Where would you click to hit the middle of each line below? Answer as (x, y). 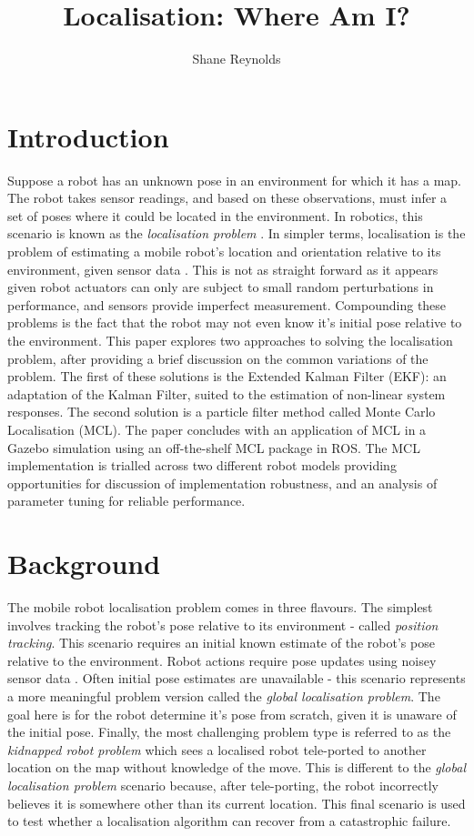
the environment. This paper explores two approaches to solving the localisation (230, 340)
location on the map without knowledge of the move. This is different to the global (237, 767)
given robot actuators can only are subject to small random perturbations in (221, 287)
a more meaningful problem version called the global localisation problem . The (224, 696)
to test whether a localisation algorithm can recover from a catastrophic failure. (229, 821)
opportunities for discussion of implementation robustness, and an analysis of (222, 483)
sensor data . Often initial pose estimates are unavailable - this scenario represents (237, 678)
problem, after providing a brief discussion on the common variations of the (218, 358)
